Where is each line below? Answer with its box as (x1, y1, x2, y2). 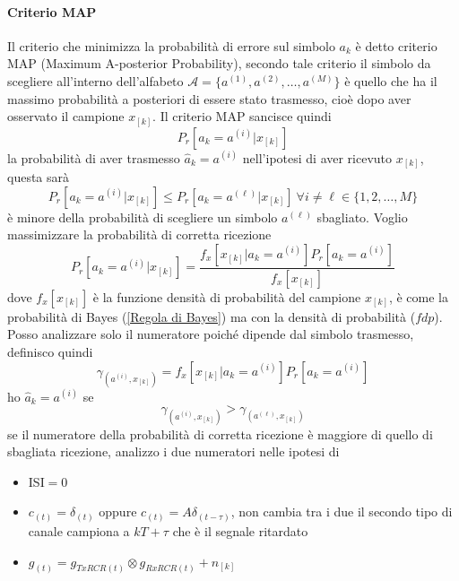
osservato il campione (7, 107, 125, 126)
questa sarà (7, 168, 70, 186)
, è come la (388, 287, 448, 306)
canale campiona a (28, 521, 130, 540)
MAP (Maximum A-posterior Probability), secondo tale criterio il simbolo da (7, 54, 431, 73)
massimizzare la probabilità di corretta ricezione (7, 225, 272, 244)
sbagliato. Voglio (316, 207, 408, 226)
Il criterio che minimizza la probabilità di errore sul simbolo (7, 36, 335, 55)
